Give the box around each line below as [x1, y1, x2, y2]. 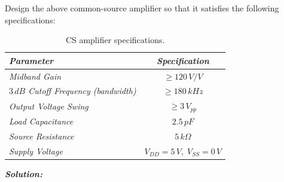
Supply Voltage [9, 144, 63, 157]
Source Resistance [9, 129, 74, 142]
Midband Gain [9, 69, 62, 82]
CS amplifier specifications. [65, 34, 165, 46]
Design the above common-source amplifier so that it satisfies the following [5, 2, 279, 14]
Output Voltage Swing [9, 99, 88, 112]
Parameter [9, 54, 54, 66]
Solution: [5, 167, 42, 180]
